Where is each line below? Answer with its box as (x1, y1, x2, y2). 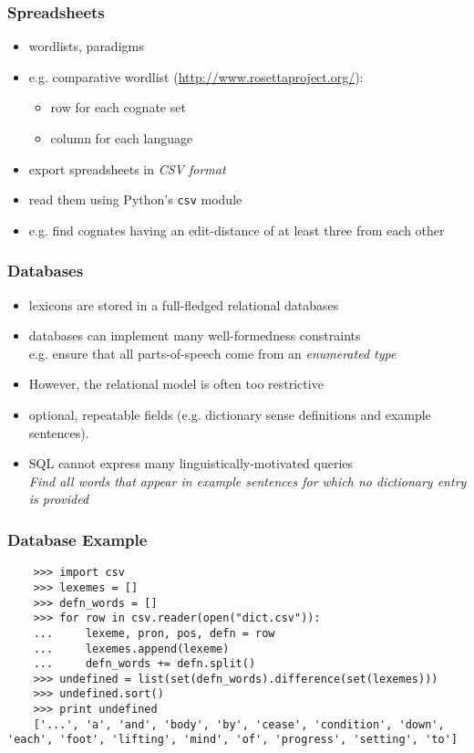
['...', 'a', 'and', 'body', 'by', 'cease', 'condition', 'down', (33, 717, 445, 731)
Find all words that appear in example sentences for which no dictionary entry (28, 471, 467, 490)
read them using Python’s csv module (28, 190, 242, 209)
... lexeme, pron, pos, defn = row (33, 626, 275, 640)
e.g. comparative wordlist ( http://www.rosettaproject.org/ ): (28, 67, 364, 86)
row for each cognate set (50, 98, 186, 117)
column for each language (50, 129, 193, 147)
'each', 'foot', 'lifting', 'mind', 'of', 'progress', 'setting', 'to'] (7, 733, 458, 747)
